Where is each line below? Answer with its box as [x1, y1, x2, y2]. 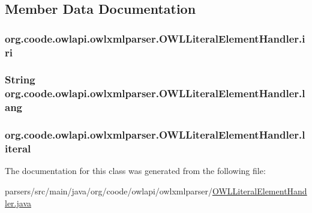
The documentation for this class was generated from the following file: [5, 164, 266, 177]
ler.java [5, 196, 31, 209]
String [5, 72, 35, 87]
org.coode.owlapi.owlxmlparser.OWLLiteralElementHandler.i [5, 31, 305, 46]
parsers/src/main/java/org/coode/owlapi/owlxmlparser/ [5, 184, 212, 197]
